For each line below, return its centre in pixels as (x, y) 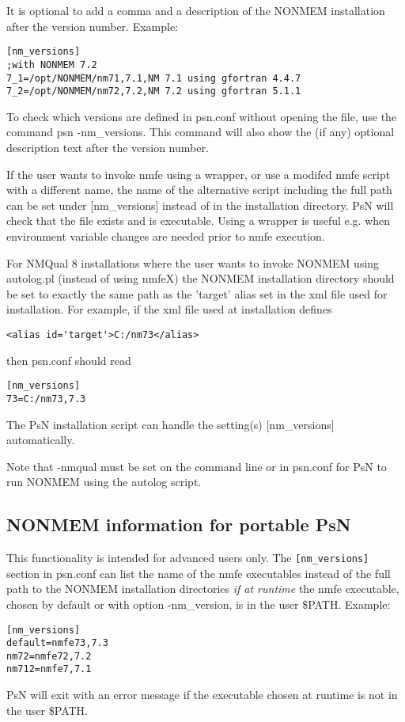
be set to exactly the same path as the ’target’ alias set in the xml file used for (197, 293)
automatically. (41, 440)
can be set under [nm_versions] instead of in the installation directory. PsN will (200, 205)
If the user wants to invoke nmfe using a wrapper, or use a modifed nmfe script (199, 174)
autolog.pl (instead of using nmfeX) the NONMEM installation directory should (201, 278)
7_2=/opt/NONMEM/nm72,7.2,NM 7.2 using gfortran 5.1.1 (154, 91)
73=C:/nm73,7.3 (46, 399)
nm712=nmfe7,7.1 (49, 669)
